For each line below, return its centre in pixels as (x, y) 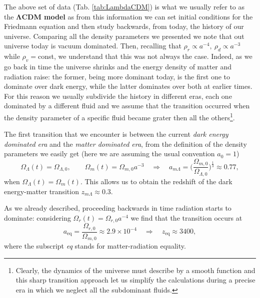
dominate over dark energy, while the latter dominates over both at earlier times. (128, 86)
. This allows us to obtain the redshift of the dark (156, 181)
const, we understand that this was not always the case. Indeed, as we (145, 56)
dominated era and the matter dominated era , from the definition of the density (125, 144)
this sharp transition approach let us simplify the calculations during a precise (135, 280)
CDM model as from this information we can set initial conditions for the (137, 16)
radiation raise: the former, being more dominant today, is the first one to (117, 76)
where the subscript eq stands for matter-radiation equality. (95, 246)
